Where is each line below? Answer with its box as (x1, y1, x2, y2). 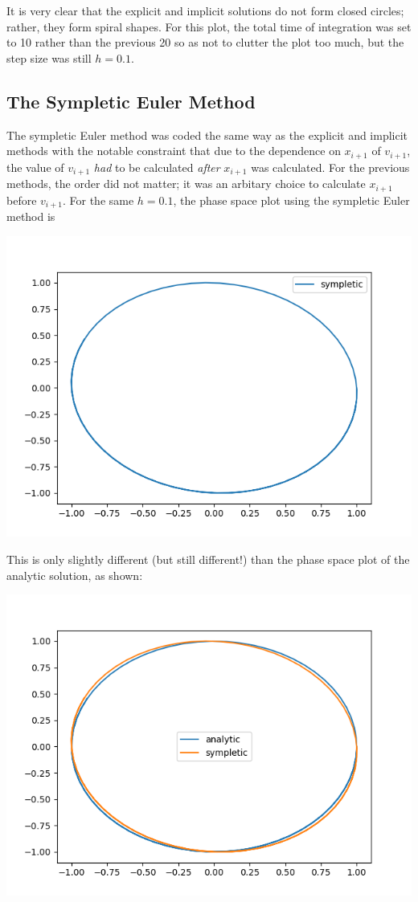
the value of (6, 158, 64, 175)
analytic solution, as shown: (6, 566, 143, 583)
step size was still (6, 49, 92, 66)
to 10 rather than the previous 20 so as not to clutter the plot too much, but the (6, 34, 404, 51)
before (6, 191, 37, 208)
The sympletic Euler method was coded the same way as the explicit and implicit (6, 126, 408, 143)
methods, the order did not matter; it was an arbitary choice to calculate (6, 175, 366, 192)
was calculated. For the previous (251, 158, 410, 175)
